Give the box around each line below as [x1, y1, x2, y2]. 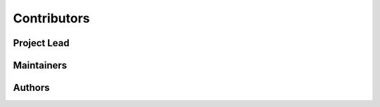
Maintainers [13, 59, 68, 71]
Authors [13, 82, 50, 94]
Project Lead [13, 37, 70, 49]
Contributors [13, 10, 91, 26]
